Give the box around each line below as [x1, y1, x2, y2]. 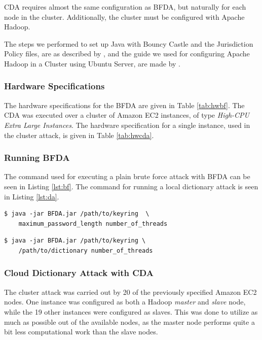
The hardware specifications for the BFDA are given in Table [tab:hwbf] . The [4, 99, 245, 110]
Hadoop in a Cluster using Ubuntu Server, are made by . [4, 58, 181, 69]
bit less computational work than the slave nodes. [4, 326, 158, 337]
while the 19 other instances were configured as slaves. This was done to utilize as [4, 306, 258, 317]
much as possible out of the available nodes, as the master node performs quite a [4, 316, 255, 327]
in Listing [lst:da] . [4, 191, 59, 201]
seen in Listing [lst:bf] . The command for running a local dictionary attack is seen [4, 181, 258, 191]
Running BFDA [4, 151, 70, 164]
